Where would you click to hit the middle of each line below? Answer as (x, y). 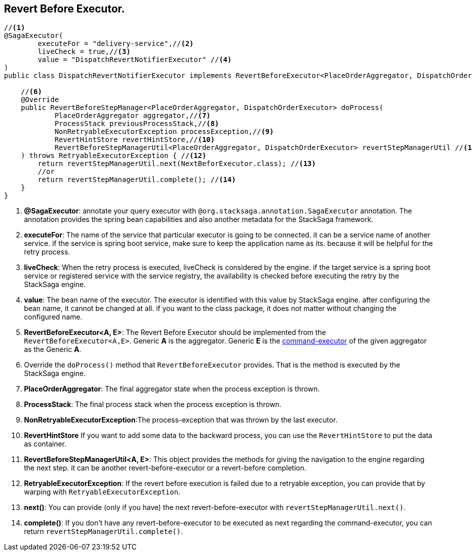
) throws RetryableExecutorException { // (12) (113, 156)
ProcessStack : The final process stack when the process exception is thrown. (153, 404)
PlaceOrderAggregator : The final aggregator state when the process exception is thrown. (172, 389)
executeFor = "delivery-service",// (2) (116, 44)
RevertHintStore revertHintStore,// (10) (135, 140)
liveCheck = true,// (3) (84, 52)
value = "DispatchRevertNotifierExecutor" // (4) (135, 60)
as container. (45, 444)
